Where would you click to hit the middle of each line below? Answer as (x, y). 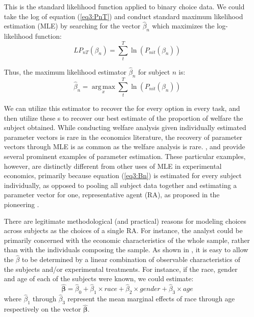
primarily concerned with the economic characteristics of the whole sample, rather (127, 240)
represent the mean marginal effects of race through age (151, 299)
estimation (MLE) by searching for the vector (72, 26)
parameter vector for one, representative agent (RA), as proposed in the (112, 195)
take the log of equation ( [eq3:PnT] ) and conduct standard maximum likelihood (124, 16)
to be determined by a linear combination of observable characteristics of (131, 259)
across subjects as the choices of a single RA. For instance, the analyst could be (123, 230)
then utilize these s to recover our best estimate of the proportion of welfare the (124, 118)
